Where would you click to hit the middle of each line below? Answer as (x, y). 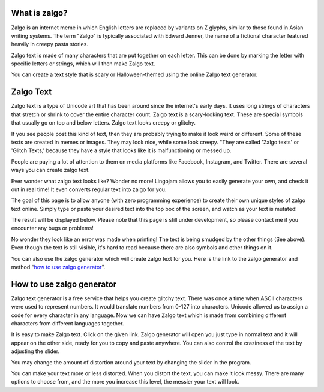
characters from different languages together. (67, 324)
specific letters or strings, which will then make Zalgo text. (83, 64)
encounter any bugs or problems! (52, 228)
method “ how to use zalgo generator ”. (58, 267)
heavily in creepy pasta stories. (49, 44)
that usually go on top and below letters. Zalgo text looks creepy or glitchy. (103, 123)
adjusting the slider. (35, 351)
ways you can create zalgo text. (50, 170)
